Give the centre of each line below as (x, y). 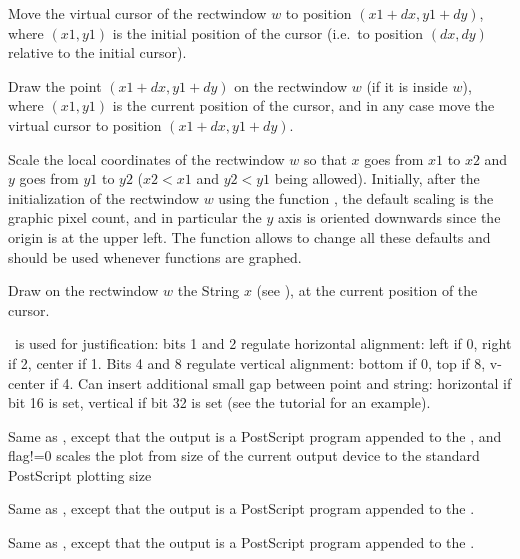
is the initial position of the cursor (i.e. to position (268, 32)
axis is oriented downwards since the (389, 217)
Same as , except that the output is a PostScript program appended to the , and (255, 435)
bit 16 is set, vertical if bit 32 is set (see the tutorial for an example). (219, 402)
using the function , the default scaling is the (356, 197)
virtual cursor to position (85, 124)
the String (208, 290)
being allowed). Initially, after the (377, 178)
